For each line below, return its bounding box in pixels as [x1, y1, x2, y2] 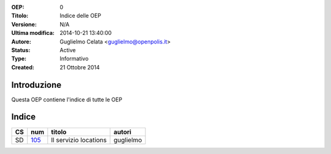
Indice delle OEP [59, 12, 101, 20]
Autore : [11, 37, 32, 45]
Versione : [11, 20, 37, 28]
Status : [11, 46, 31, 53]
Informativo [59, 55, 89, 63]
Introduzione [11, 80, 62, 90]
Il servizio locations [51, 136, 107, 144]
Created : [11, 63, 35, 71]
